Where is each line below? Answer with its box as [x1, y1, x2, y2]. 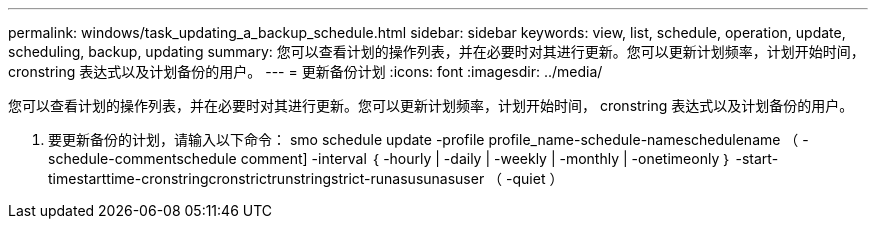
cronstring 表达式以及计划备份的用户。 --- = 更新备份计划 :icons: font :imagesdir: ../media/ [8, 63, 603, 80]
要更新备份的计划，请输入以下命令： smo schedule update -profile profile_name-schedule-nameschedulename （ [48, 131, 799, 148]
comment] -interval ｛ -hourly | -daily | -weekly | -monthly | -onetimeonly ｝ [240, 150, 732, 167]
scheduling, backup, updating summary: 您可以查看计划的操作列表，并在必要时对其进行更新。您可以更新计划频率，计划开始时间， [8, 43, 865, 60]
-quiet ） [506, 170, 564, 187]
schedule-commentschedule [48, 150, 237, 167]
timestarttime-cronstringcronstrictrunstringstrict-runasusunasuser [48, 170, 485, 187]
